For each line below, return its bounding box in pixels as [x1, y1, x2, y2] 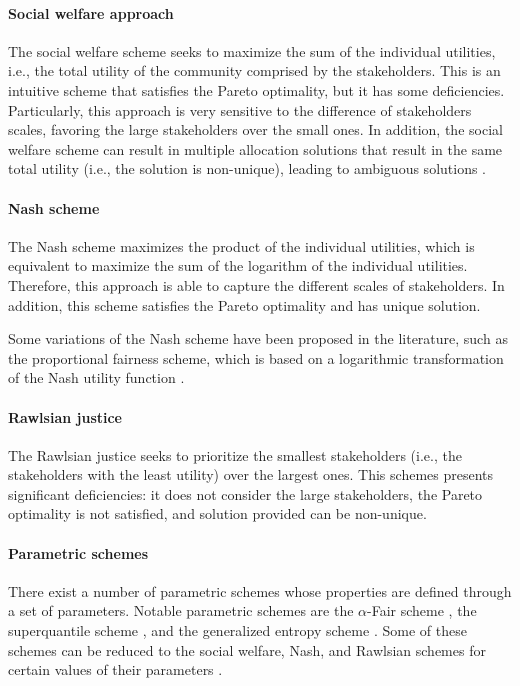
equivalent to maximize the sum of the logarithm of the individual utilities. [8, 255, 468, 276]
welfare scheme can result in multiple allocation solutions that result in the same [8, 138, 503, 159]
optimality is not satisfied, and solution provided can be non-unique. [8, 503, 427, 524]
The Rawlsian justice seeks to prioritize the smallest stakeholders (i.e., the [8, 444, 462, 465]
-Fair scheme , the [367, 600, 477, 621]
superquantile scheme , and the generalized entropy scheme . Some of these [8, 620, 467, 641]
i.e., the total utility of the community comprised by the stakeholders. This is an [8, 60, 501, 81]
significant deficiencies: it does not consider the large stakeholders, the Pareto [8, 483, 483, 504]
